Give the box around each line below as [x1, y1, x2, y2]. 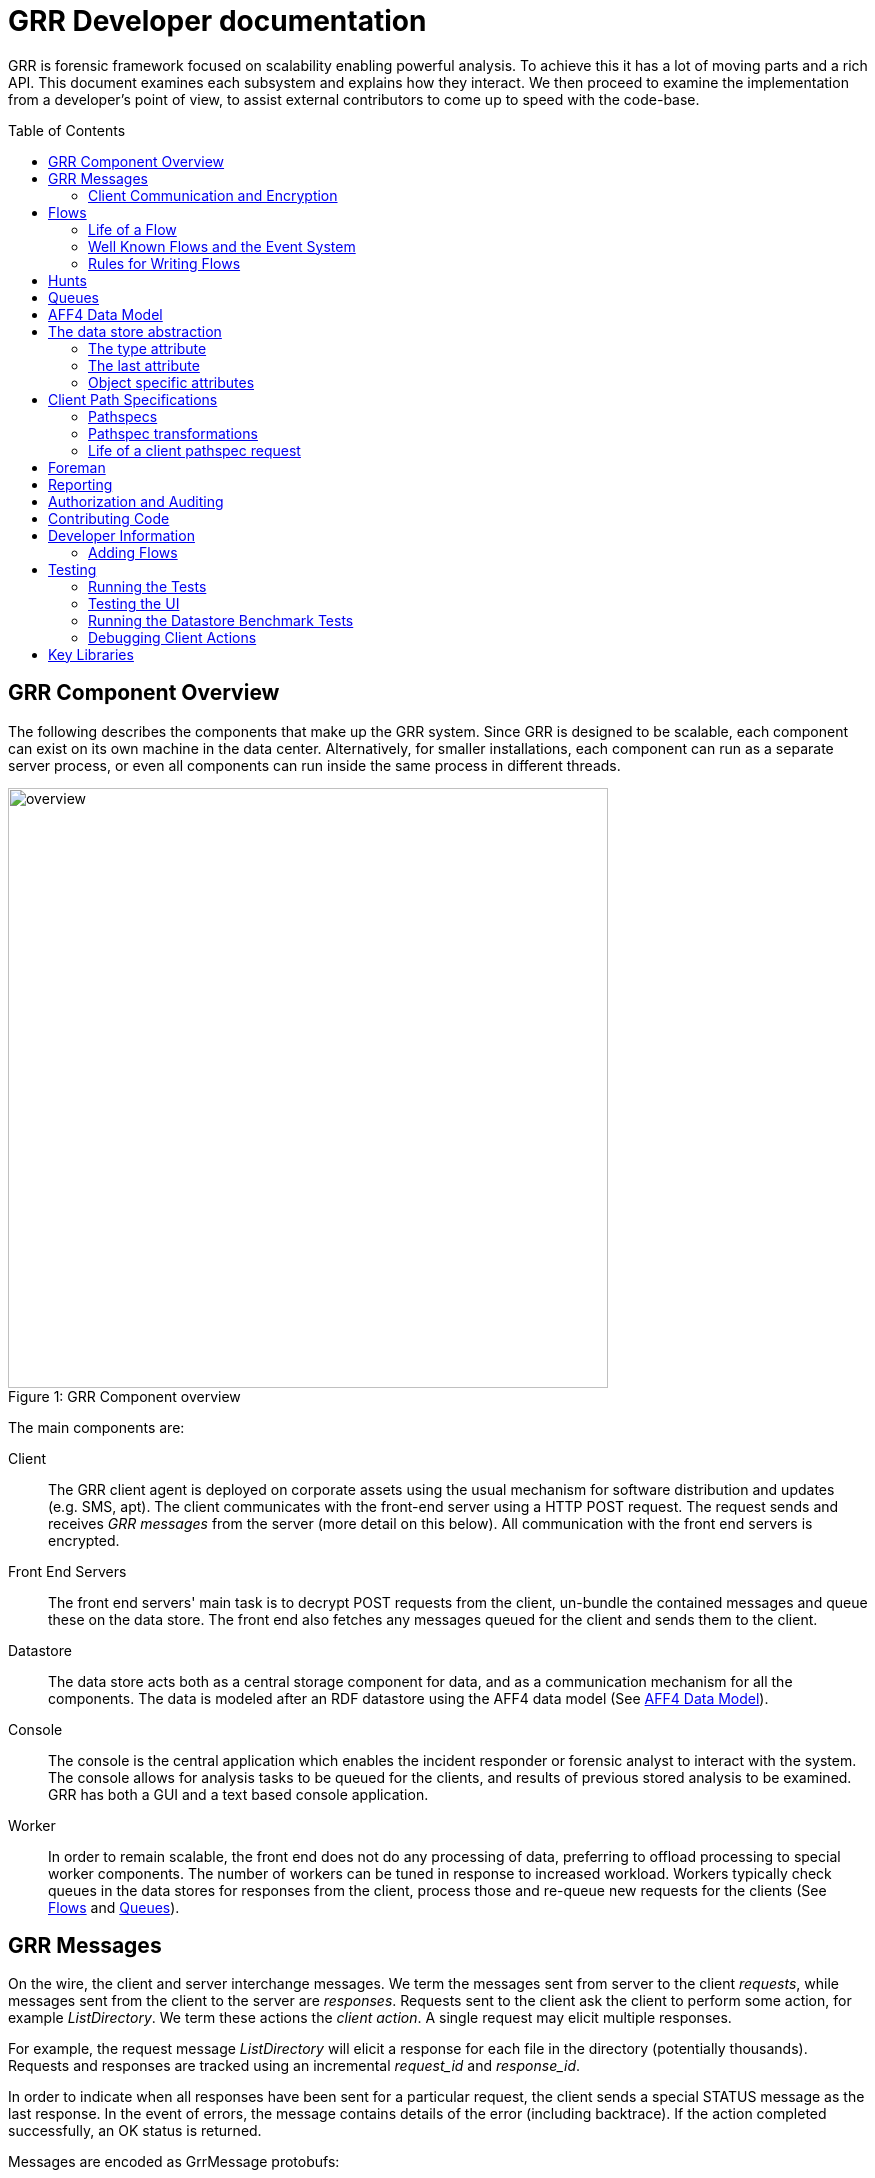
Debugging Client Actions [88, 628, 257, 646]
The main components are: [8, 1418, 185, 1436]
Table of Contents [8, 121, 126, 139]
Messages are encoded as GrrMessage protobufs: [8, 2153, 340, 2171]
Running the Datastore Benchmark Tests [88, 611, 354, 629]
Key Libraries [48, 645, 134, 663]
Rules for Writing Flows [88, 254, 241, 272]
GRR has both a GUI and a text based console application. [48, 1785, 429, 1803]
